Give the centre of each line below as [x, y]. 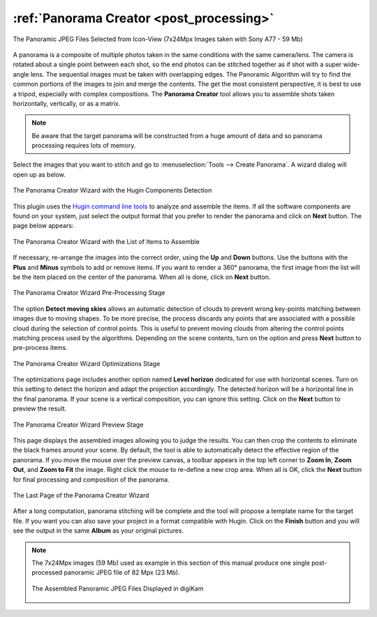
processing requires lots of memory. [84, 146]
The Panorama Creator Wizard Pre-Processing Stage [89, 293]
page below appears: [43, 226]
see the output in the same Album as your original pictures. [98, 531]
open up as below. [39, 174]
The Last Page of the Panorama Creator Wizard [81, 495]
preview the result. [40, 409]
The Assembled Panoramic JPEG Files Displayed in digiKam [118, 588]
